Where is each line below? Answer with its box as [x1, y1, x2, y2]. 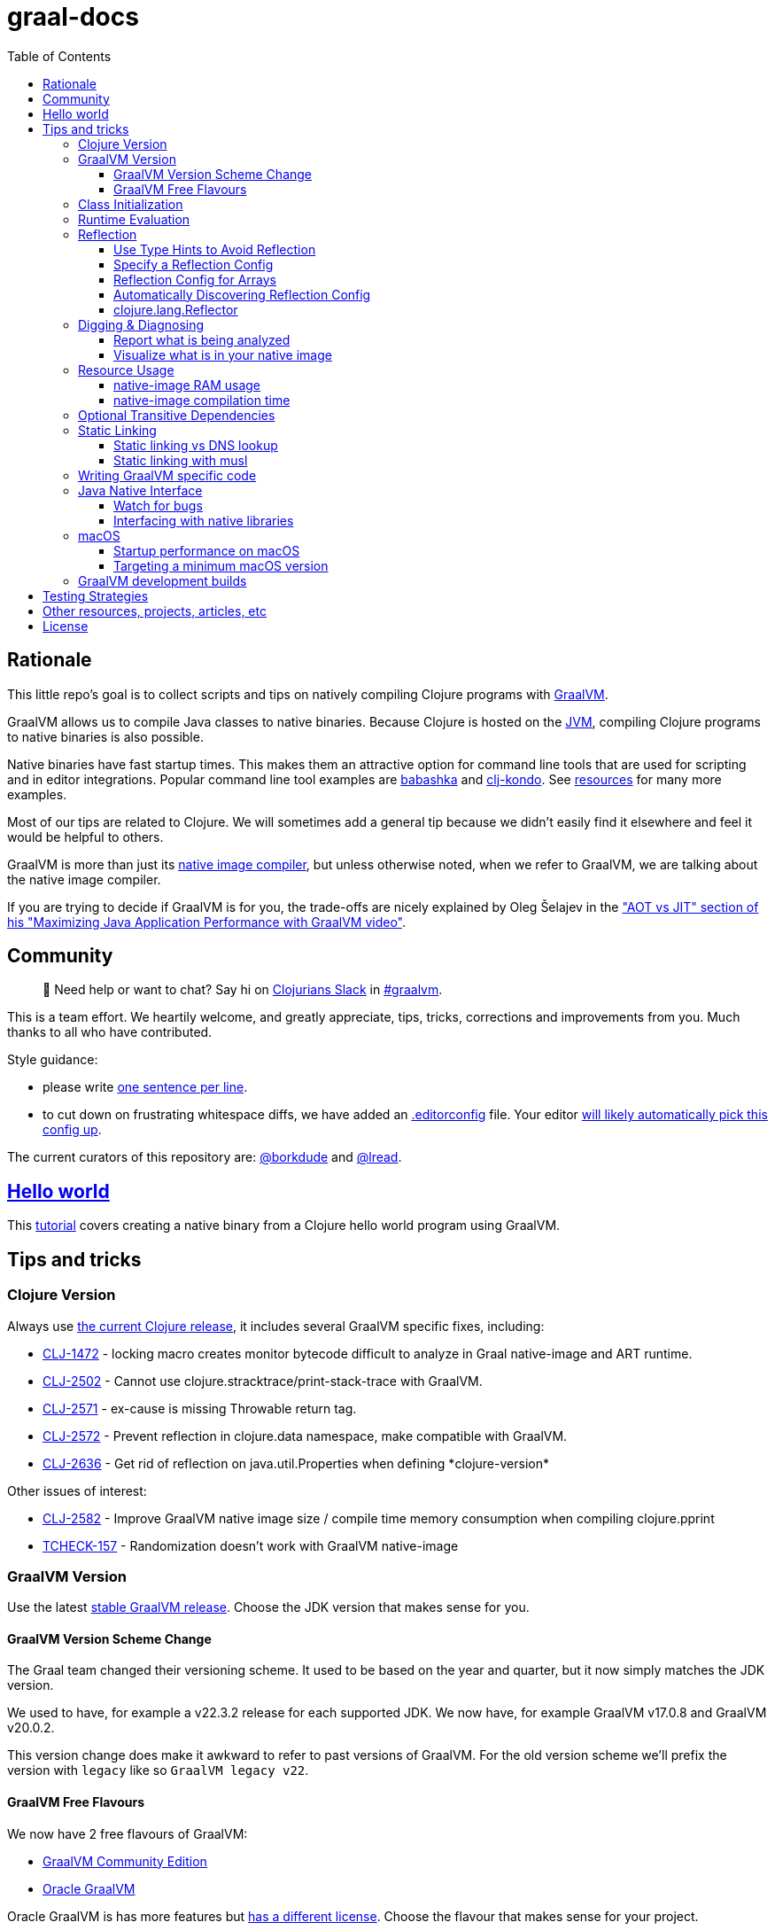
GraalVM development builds [78, 572, 247, 588]
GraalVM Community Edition [43, 1853, 207, 1869]
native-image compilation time [113, 392, 291, 408]
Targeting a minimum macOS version [113, 557, 329, 573]
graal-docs [7, 2, 139, 32]
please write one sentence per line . [43, 1079, 248, 1095]
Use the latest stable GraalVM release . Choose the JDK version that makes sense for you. [7, 1599, 530, 1615]
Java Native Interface [78, 482, 203, 498]
